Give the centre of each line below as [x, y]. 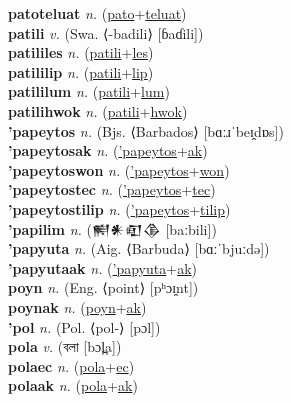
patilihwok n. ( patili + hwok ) [98, 110]
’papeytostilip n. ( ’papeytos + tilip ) [119, 208]
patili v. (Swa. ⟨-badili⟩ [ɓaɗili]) [106, 32]
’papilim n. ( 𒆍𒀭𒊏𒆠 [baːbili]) [112, 228]
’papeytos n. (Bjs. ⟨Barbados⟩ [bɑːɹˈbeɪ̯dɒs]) [146, 130]
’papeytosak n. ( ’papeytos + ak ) [108, 150]
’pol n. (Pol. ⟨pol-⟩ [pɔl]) [84, 326]
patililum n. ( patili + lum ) [89, 91]
